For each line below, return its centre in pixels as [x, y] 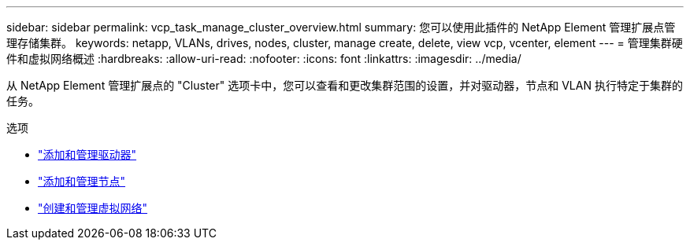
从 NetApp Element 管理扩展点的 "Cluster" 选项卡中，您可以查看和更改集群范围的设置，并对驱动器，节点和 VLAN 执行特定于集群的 [345, 85]
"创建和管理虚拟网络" [93, 208]
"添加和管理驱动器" [87, 154]
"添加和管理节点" [82, 181]
